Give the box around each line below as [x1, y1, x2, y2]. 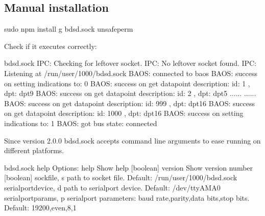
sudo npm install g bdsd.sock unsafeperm [4, 23, 133, 34]
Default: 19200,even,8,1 [4, 202, 77, 213]
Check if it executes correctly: [4, 40, 97, 51]
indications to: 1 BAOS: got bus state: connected [4, 117, 157, 128]
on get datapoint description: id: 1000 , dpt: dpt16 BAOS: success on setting [4, 108, 244, 118]
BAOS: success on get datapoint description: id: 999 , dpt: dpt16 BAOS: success [4, 98, 255, 108]
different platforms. [4, 145, 64, 156]
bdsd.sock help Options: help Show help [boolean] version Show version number [4, 162, 253, 173]
